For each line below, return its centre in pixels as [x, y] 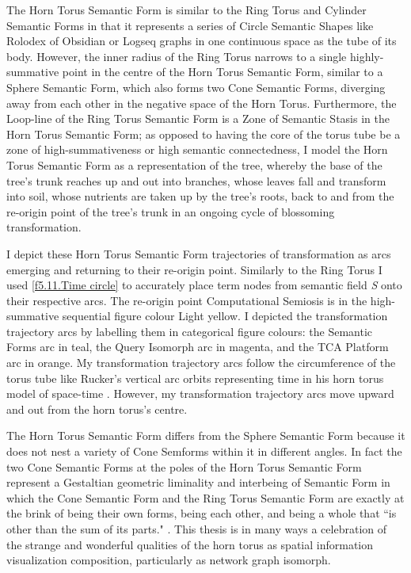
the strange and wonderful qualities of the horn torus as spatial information [190, 544]
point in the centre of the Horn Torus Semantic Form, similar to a [223, 72]
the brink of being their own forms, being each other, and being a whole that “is [202, 513]
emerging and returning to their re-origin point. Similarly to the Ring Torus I [194, 269]
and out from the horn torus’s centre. [97, 409]
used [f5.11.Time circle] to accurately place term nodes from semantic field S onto [204, 285]
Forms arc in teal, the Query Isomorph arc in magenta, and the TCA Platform [198, 347]
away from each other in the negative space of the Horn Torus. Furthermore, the [202, 103]
